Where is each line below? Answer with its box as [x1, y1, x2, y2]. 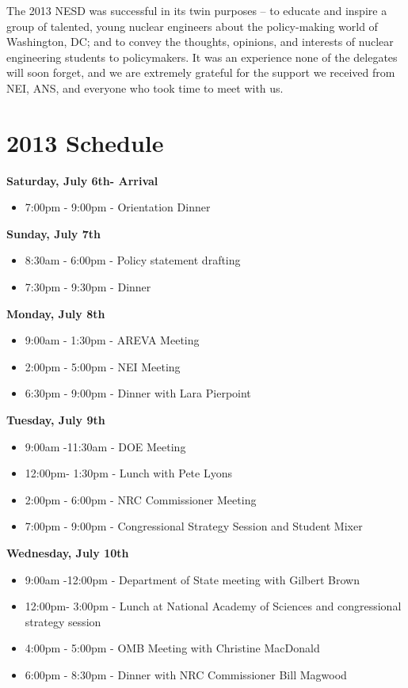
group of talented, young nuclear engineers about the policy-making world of [6, 17, 378, 34]
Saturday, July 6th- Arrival [6, 172, 158, 188]
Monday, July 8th [6, 305, 105, 321]
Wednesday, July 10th [6, 545, 129, 561]
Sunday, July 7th [6, 225, 101, 241]
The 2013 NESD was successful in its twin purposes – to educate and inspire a [6, 2, 387, 18]
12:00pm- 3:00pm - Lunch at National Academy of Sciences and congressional [25, 598, 402, 614]
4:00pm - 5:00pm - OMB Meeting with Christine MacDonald [25, 640, 320, 656]
